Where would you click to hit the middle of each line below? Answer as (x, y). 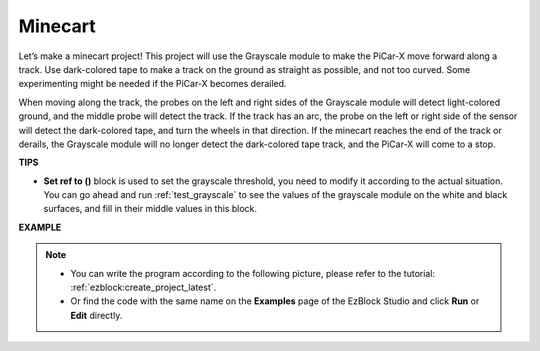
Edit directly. (96, 315)
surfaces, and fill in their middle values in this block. (150, 209)
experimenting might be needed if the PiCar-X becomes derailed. (152, 84)
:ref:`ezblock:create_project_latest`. (143, 287)
